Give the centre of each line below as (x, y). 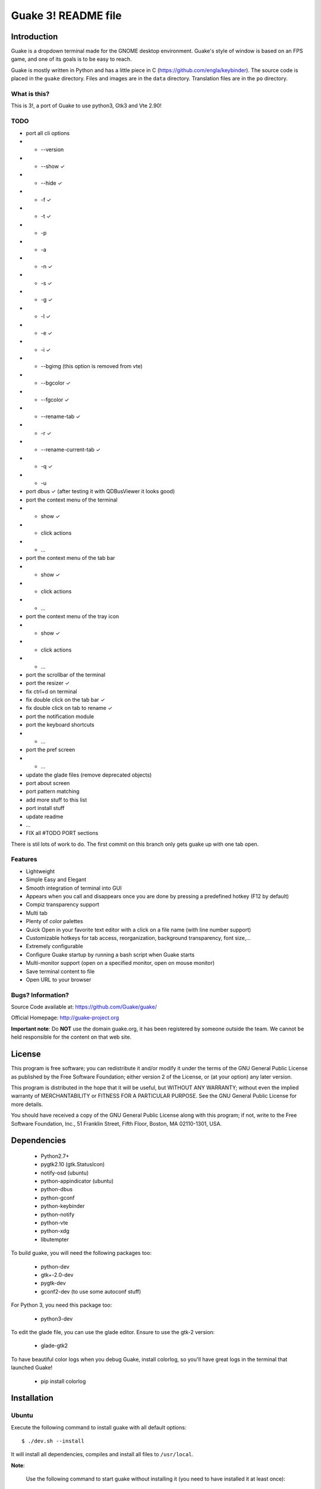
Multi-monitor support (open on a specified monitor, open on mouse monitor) (120, 963)
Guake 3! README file (66, 15)
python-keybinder (63, 1206)
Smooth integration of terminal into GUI (74, 888)
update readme (45, 817)
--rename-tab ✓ (61, 416)
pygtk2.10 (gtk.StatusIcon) (73, 1164)
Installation (32, 1398)
